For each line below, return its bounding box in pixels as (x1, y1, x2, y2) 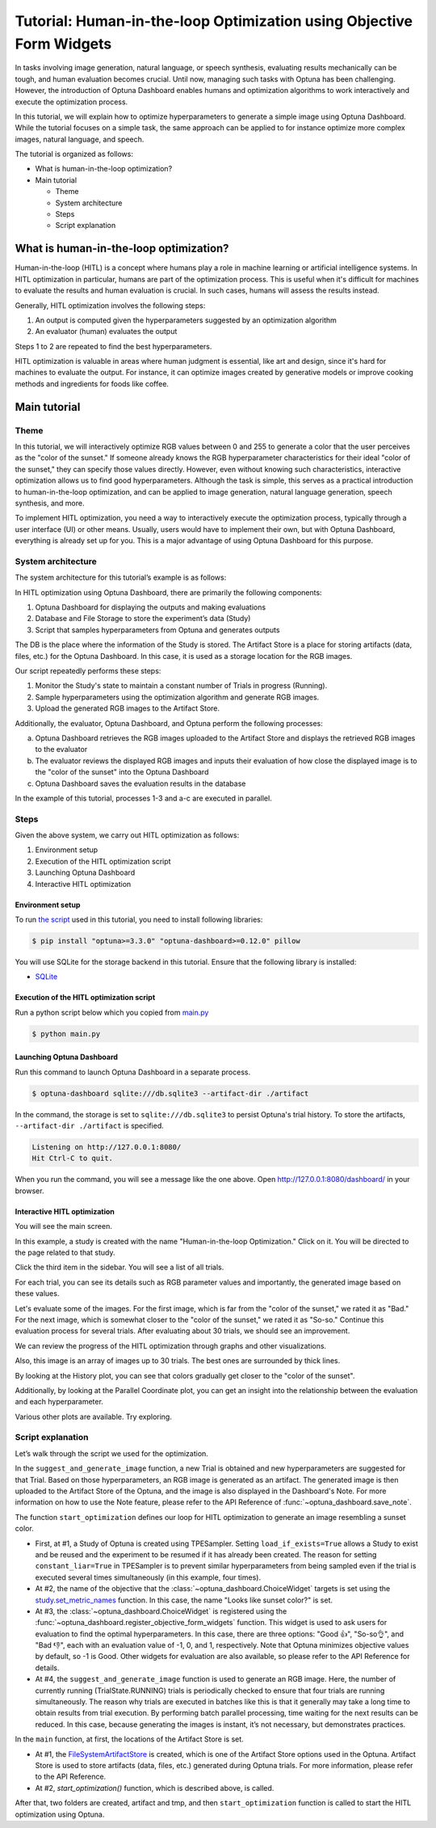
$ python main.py (31, 1029, 101, 1038)
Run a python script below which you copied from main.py (15, 1007, 209, 1017)
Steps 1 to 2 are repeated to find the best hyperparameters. (15, 341, 212, 351)
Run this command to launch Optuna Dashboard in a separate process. (15, 1067, 250, 1077)
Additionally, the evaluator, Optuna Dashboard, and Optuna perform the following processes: (15, 718, 323, 728)
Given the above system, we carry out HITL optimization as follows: (15, 830, 240, 840)
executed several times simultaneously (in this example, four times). (35, 1573, 262, 1582)
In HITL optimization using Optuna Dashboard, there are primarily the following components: (15, 587, 322, 597)
